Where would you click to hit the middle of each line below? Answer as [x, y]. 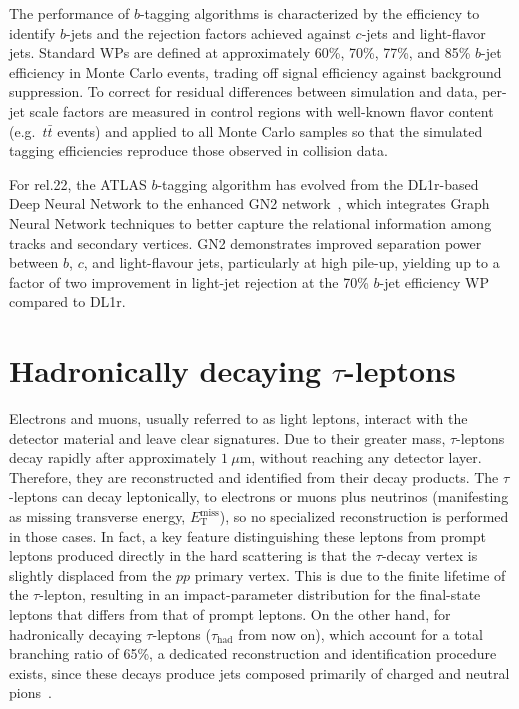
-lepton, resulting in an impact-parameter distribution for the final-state [260, 594]
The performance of [69, 13]
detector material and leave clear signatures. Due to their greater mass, [227, 437]
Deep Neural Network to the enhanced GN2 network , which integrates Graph [249, 203]
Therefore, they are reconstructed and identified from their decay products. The [254, 476]
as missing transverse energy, [97, 516]
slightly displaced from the [90, 574]
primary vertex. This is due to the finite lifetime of [350, 574]
